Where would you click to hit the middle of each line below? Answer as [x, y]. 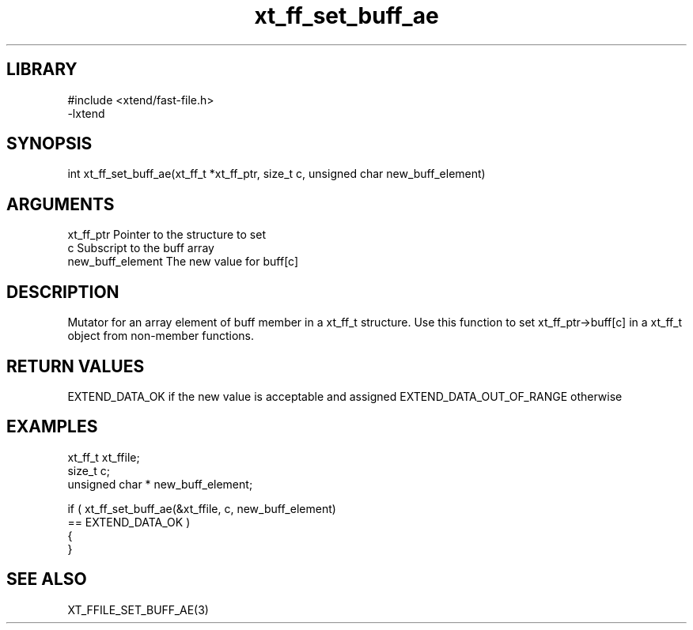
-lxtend [86, 113]
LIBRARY [42, 70]
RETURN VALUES [76, 366]
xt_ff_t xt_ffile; [104, 457]
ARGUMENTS [61, 204]
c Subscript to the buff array [141, 248]
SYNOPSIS [49, 144]
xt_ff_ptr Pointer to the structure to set [167, 235]
